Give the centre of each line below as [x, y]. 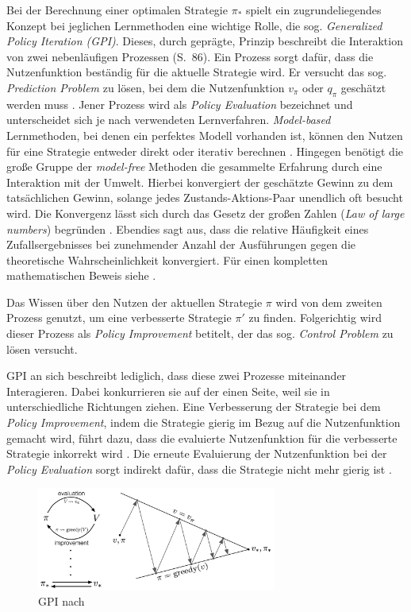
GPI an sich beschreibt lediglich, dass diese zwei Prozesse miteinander [177, 376]
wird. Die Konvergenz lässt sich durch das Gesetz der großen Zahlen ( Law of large [205, 213]
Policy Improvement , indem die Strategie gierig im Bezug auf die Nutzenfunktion [204, 422]
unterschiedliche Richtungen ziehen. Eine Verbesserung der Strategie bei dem [194, 407]
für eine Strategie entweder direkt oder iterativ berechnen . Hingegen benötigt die [205, 151]
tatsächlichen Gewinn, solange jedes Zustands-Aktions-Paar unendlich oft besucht [205, 198]
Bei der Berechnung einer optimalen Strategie [117, 10]
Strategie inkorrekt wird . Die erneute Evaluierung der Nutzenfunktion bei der [197, 453]
